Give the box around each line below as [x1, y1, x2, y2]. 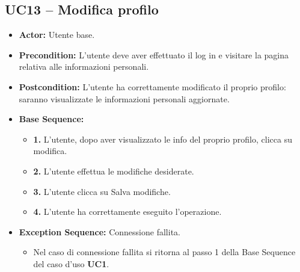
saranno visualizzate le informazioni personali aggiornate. [19, 92, 230, 105]
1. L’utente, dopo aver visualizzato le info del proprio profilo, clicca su [33, 132, 292, 145]
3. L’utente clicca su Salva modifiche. [33, 185, 171, 197]
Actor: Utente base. [19, 28, 95, 41]
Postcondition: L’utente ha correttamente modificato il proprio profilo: [19, 80, 286, 93]
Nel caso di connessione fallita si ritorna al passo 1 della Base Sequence [33, 246, 296, 258]
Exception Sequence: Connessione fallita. [19, 225, 180, 238]
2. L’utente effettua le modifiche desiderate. [33, 164, 194, 177]
